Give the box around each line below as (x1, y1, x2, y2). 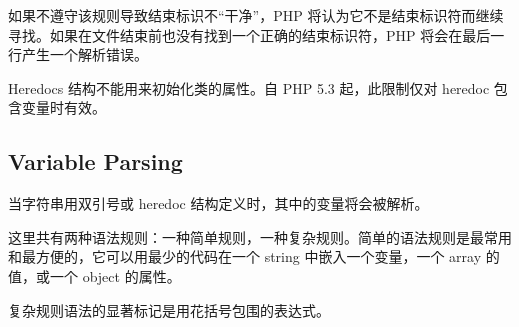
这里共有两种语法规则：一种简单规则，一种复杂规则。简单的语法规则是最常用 (8, 226, 512, 247)
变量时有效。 (21, 97, 106, 118)
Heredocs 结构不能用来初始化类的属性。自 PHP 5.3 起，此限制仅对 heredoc (8, 77, 490, 98)
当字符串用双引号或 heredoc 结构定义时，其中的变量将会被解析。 (8, 193, 429, 214)
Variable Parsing (8, 146, 183, 177)
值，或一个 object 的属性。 (8, 265, 181, 286)
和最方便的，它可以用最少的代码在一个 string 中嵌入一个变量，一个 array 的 (8, 246, 500, 267)
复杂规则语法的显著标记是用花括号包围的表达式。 (8, 299, 330, 320)
